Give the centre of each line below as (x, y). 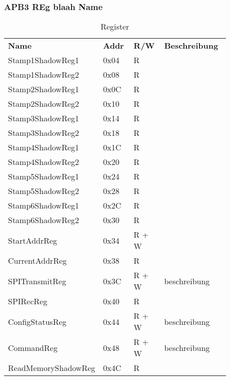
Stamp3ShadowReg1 (44, 118)
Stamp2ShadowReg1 (44, 89)
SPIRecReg (28, 301)
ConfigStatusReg (37, 321)
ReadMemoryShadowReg (52, 368)
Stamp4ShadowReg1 (44, 147)
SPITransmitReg (37, 281)
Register (115, 27)
